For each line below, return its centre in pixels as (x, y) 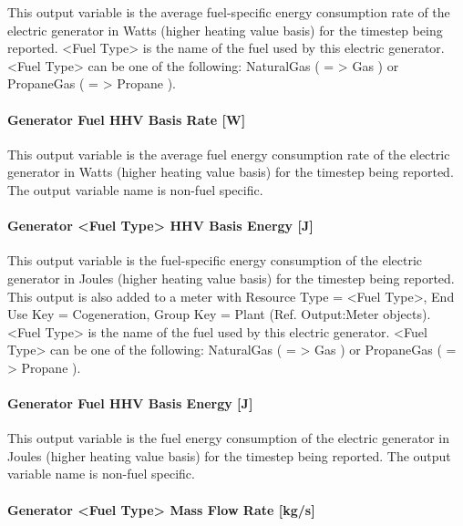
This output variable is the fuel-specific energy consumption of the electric (215, 260)
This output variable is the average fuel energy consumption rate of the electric (229, 154)
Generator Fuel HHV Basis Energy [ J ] (130, 403)
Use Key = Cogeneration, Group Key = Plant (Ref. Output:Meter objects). (219, 314)
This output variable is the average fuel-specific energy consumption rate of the (229, 12)
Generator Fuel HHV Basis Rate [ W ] (127, 119)
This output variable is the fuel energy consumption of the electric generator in (228, 438)
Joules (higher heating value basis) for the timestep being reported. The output (229, 455)
